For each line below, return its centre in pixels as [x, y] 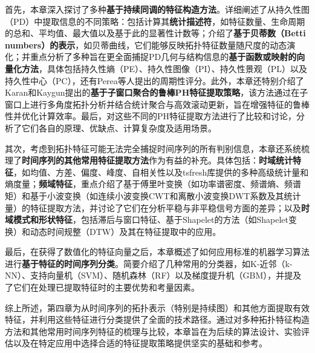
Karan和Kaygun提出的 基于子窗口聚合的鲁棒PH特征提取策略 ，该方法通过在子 [157, 92]
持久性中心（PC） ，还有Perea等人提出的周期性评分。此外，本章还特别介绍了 [154, 80]
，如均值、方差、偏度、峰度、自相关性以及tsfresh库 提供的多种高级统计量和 [161, 172]
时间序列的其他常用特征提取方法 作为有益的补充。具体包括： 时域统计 [157, 160]
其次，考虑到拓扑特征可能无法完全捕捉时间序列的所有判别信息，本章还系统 [153, 148]
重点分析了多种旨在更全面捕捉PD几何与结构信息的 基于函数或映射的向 [167, 57]
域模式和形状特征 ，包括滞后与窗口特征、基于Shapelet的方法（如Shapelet [147, 219]
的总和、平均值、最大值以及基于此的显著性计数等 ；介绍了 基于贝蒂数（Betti [155, 33]
